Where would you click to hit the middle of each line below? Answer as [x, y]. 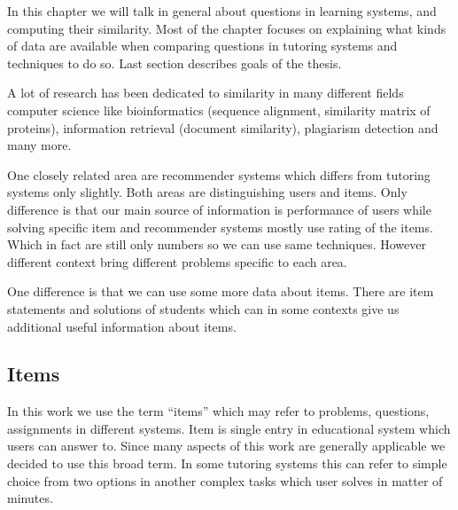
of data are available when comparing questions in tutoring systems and [202, 46]
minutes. [30, 498]
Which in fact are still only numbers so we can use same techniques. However [217, 244]
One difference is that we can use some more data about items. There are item [221, 291]
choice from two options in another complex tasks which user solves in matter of [225, 480]
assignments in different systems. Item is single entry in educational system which [229, 428]
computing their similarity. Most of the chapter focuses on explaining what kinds [227, 28]
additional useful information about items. [122, 326]
